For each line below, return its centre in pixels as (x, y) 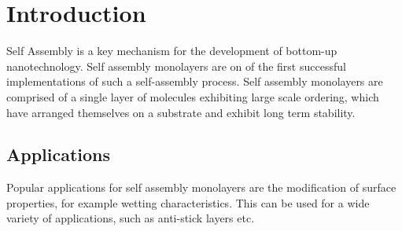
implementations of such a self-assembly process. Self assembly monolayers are (195, 81)
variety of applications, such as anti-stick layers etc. (131, 218)
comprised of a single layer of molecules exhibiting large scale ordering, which (193, 96)
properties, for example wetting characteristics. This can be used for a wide (188, 202)
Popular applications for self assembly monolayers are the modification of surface (201, 187)
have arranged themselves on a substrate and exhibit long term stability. (181, 112)
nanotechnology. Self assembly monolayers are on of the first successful (176, 66)
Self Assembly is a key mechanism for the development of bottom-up (172, 51)
